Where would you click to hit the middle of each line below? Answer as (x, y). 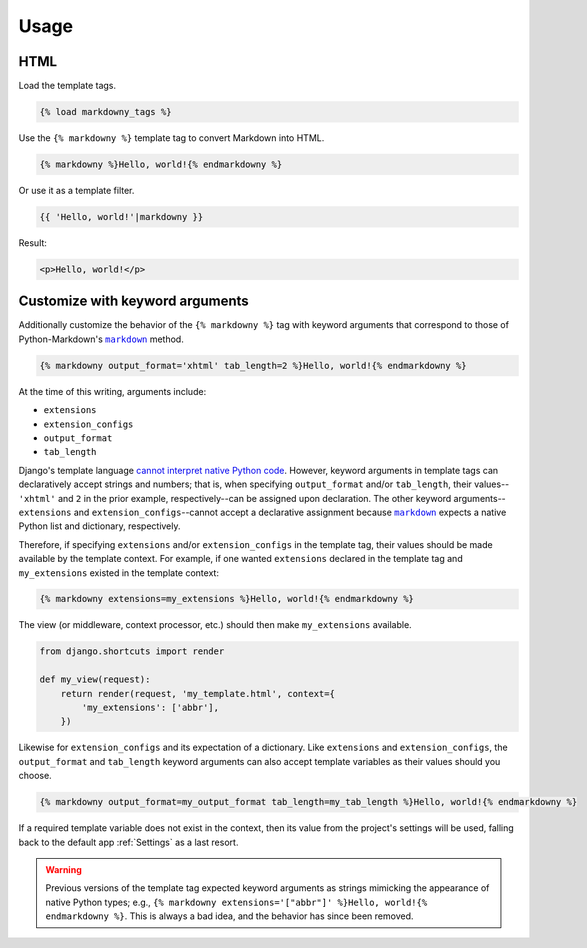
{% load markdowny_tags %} (105, 112)
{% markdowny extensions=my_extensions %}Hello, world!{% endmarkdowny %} (227, 599)
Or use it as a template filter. (76, 190)
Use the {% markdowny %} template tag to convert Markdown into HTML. (171, 138)
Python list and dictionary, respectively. (99, 526)
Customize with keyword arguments (133, 301)
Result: (32, 242)
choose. (35, 776)
